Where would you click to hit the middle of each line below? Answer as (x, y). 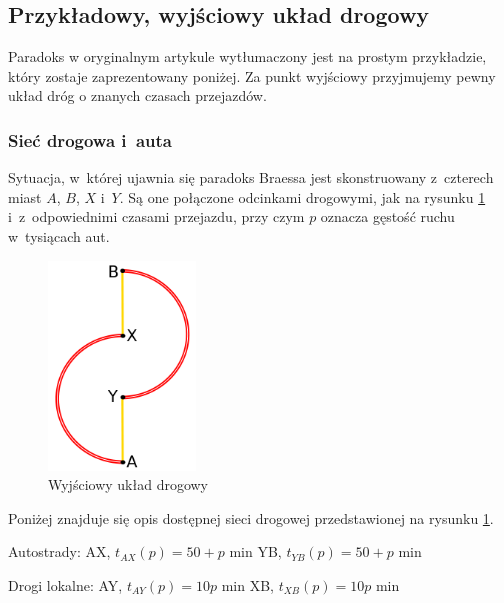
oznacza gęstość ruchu (387, 216)
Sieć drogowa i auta (90, 139)
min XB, (247, 584)
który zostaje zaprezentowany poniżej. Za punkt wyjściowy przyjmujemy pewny (252, 75)
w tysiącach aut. (59, 235)
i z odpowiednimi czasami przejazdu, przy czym (156, 216)
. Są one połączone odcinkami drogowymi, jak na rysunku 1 (302, 196)
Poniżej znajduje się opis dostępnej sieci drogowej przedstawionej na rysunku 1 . (251, 517)
